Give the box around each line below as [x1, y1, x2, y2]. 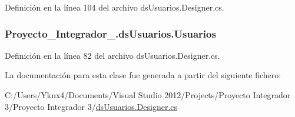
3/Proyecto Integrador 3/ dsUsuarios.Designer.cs [5, 100, 178, 112]
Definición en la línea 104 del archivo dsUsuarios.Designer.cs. [5, 1, 224, 13]
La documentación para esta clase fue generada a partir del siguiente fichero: [5, 69, 281, 81]
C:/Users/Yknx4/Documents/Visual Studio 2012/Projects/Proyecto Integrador [5, 89, 291, 101]
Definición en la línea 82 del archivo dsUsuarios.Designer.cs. [5, 49, 220, 61]
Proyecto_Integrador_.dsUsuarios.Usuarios [5, 26, 216, 41]
